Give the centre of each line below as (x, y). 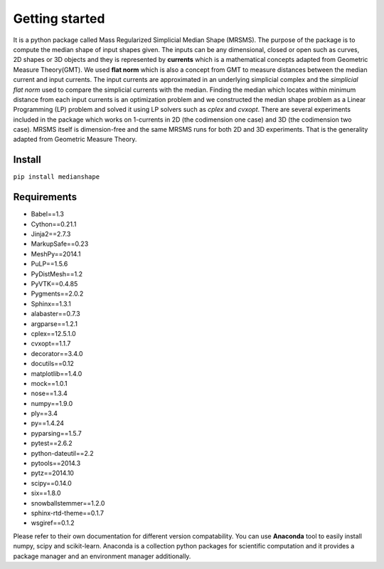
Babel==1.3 (47, 214)
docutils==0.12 (53, 364)
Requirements (45, 197)
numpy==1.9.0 (52, 403)
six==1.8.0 (46, 493)
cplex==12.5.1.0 (53, 333)
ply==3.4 (44, 414)
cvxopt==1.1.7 (51, 344)
